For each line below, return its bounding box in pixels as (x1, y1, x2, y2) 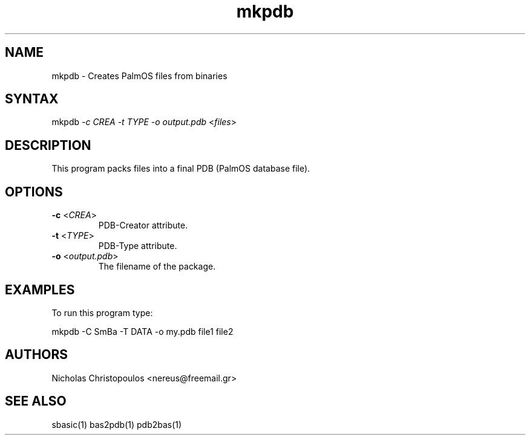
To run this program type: (51, 307, 153, 318)
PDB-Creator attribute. (98, 220, 188, 231)
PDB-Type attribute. (98, 241, 177, 251)
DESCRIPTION (5, 137, 91, 153)
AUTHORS (5, 347, 68, 363)
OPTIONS (5, 184, 63, 199)
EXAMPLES (5, 282, 75, 297)
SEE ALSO (5, 393, 67, 409)
